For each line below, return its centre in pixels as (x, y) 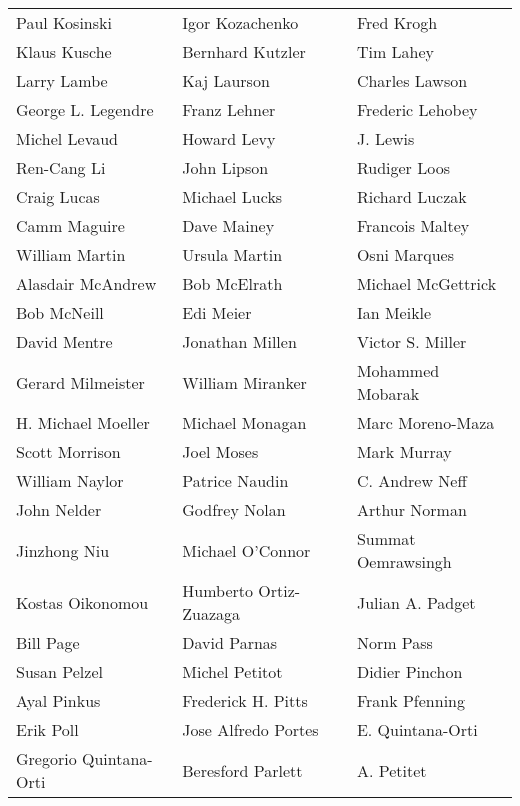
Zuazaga (211, 613)
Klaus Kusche (64, 51)
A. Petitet (391, 770)
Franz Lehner (229, 109)
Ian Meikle (394, 312)
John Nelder (59, 509)
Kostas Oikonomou (82, 602)
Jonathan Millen (239, 341)
